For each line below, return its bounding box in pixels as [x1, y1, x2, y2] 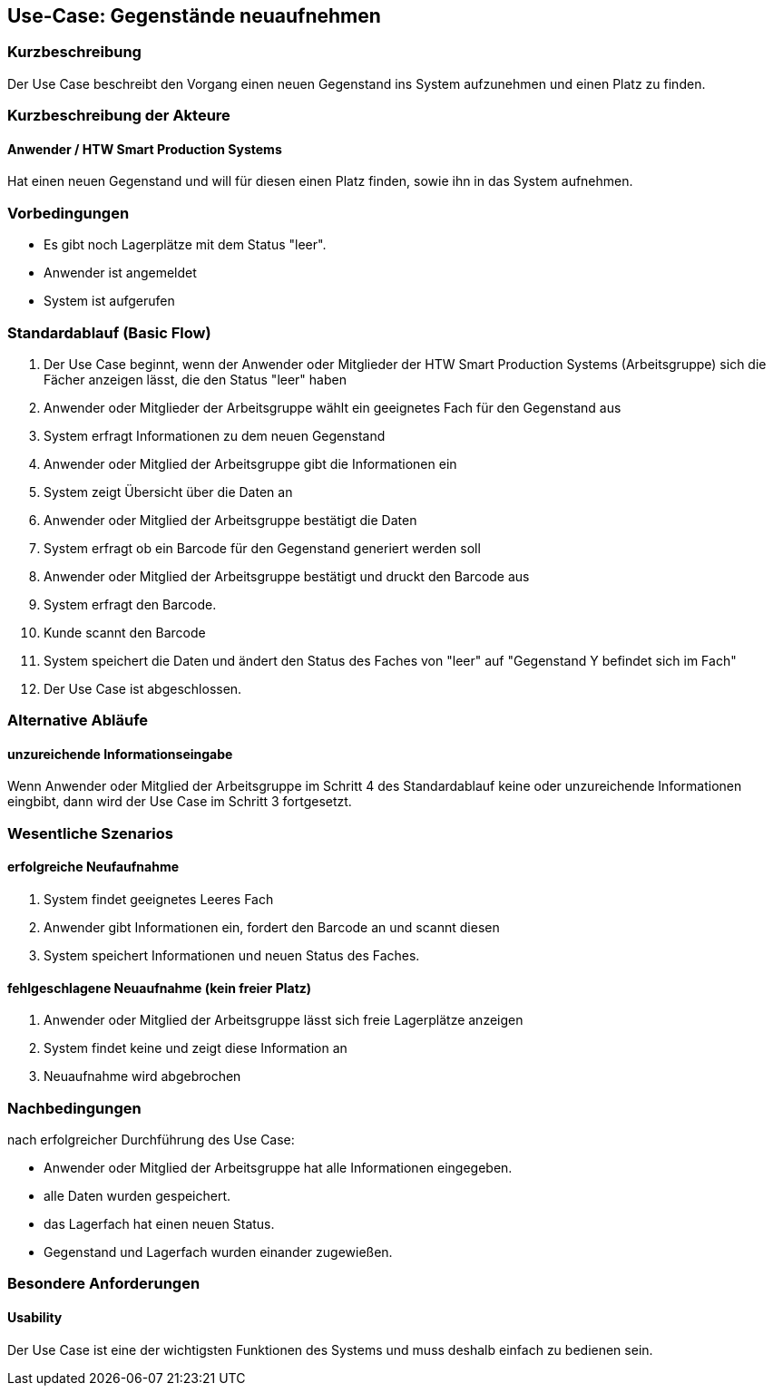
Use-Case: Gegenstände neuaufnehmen [7, 5, 381, 27]
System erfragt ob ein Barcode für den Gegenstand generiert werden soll [44, 540, 481, 556]
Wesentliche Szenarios [7, 823, 173, 843]
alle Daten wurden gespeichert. [44, 1188, 231, 1204]
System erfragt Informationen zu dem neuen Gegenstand [44, 427, 386, 443]
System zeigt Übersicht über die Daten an [44, 483, 293, 500]
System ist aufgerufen [44, 293, 175, 309]
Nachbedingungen [7, 1098, 142, 1117]
